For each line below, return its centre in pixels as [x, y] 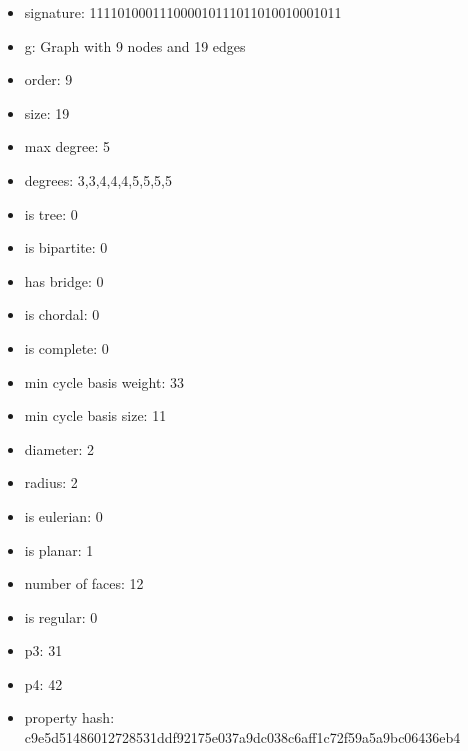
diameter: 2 [59, 448]
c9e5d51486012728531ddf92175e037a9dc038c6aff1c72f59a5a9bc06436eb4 [242, 737]
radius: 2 [51, 482]
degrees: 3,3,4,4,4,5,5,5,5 [98, 179]
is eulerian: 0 [63, 515]
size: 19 [47, 112]
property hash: [69, 717]
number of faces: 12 [84, 583]
